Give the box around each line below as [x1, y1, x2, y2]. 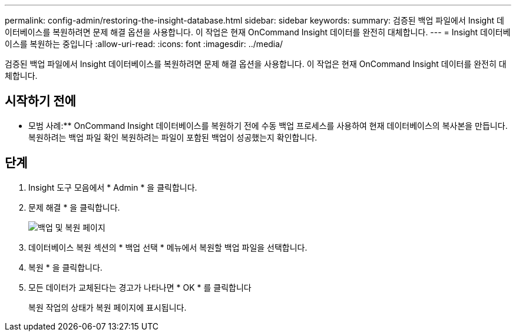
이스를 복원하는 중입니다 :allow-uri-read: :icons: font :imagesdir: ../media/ [5, 39, 283, 49]
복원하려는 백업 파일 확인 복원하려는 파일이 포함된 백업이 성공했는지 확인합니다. [28, 132, 317, 142]
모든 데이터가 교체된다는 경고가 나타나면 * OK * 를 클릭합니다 [28, 282, 252, 292]
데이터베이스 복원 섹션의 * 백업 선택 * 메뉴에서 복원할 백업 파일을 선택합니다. [28, 242, 307, 252]
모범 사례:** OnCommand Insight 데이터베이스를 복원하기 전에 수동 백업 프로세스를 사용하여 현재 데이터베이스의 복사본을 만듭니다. [28, 120, 508, 131]
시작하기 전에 [5, 94, 76, 109]
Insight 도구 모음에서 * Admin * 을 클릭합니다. [28, 182, 197, 192]
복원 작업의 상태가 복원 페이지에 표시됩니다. [28, 302, 187, 312]
